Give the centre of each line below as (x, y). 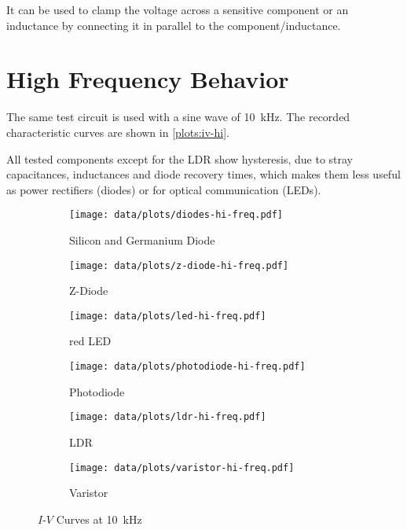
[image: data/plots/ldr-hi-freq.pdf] (168, 417)
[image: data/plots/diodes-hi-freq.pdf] (176, 215)
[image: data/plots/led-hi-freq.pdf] (168, 316)
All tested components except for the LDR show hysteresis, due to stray (180, 158)
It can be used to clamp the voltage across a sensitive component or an (178, 9)
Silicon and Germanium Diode (142, 239)
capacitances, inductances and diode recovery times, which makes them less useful (203, 174)
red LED (90, 341)
